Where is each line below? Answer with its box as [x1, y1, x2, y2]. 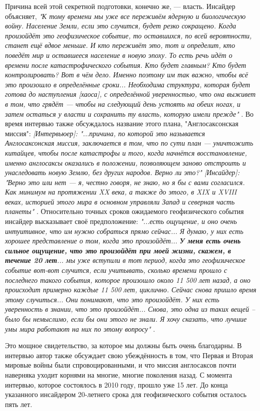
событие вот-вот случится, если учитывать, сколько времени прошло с [5, 265, 227, 275]
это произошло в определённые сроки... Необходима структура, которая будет [5, 79, 251, 89]
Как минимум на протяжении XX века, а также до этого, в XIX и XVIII [5, 187, 237, 197]
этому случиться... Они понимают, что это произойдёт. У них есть [5, 294, 220, 304]
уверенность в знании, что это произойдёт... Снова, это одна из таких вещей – [5, 304, 256, 314]
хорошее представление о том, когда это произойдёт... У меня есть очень [5, 235, 241, 246]
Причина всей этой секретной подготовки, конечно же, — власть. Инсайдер [5, 1, 236, 11]
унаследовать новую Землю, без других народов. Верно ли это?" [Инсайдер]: [5, 167, 240, 178]
